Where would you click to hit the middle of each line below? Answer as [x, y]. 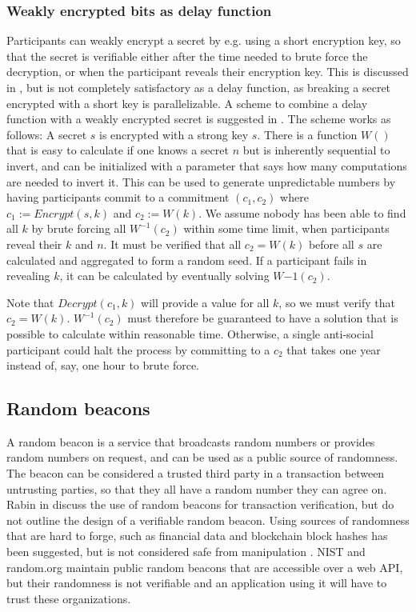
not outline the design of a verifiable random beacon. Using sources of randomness [208, 520]
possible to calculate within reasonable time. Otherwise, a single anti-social [190, 333]
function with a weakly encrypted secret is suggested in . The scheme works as [199, 119]
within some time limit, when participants [286, 228]
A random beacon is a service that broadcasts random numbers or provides [191, 441]
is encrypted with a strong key [174, 134]
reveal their [34, 244]
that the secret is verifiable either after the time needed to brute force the [187, 56]
